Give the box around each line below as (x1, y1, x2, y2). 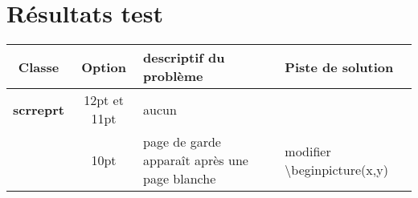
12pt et (84, 91, 124, 110)
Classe (18, 57, 59, 76)
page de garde (143, 132, 221, 152)
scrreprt (13, 99, 65, 119)
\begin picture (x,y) (285, 160, 388, 179)
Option (81, 57, 126, 76)
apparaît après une (143, 151, 248, 170)
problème (143, 67, 203, 86)
